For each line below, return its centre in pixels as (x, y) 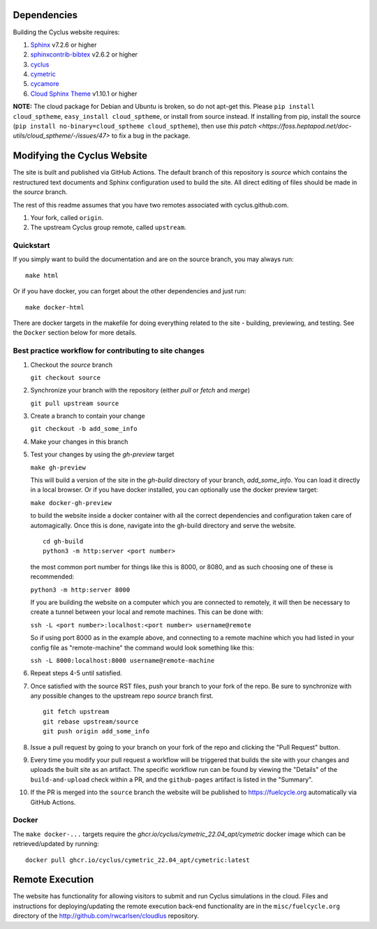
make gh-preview (58, 467)
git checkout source (66, 378)
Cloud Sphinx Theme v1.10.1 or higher (84, 94)
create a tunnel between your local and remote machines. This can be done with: (147, 612)
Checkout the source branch (72, 365)
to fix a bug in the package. (151, 136)
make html (42, 275)
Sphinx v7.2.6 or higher (64, 45)
